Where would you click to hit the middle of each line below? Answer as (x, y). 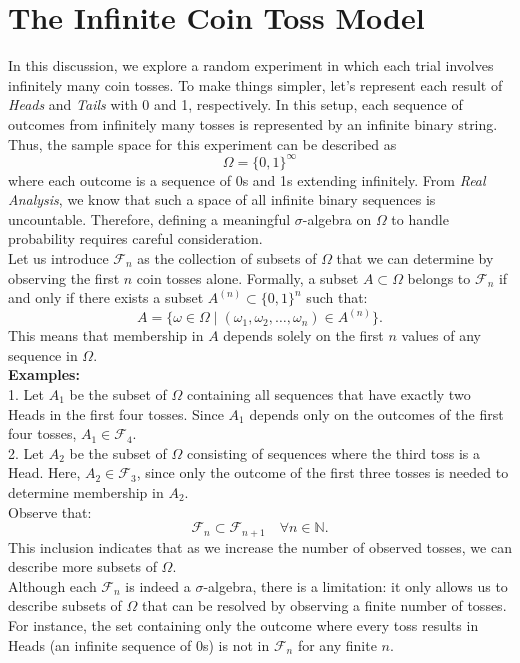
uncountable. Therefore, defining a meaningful (149, 218)
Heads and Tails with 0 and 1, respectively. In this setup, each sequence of (235, 104)
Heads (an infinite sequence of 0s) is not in (139, 644)
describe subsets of (65, 605)
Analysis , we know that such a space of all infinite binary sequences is (222, 199)
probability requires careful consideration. (135, 238)
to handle (420, 218)
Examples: (44, 374)
